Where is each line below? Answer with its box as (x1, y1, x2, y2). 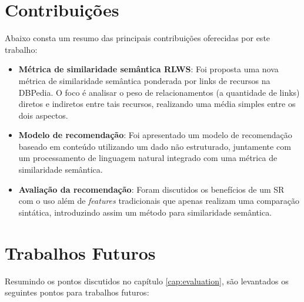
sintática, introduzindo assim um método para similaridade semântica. (18, 206, 272, 218)
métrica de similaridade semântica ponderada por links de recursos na (18, 74, 270, 86)
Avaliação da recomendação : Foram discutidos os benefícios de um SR (18, 183, 285, 195)
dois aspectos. (18, 109, 68, 121)
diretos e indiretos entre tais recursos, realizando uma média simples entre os (18, 98, 296, 110)
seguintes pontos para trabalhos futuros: (5, 286, 149, 298)
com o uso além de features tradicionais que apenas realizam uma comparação (18, 194, 299, 207)
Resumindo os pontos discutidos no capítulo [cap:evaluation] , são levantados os (5, 274, 289, 287)
